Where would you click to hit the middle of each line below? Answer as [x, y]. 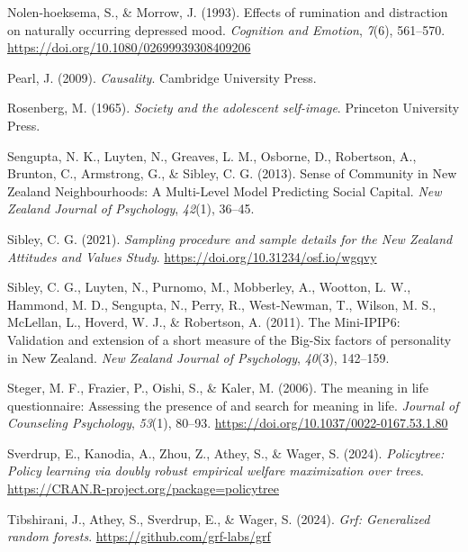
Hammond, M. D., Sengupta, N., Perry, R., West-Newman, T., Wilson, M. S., [222, 304]
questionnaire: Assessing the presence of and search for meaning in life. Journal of [233, 405]
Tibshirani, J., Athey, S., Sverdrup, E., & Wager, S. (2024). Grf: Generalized [219, 518]
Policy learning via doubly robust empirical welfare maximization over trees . [216, 471]
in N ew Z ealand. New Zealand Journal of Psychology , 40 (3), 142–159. [198, 357]
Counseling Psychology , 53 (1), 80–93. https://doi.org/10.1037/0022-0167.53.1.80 [228, 423]
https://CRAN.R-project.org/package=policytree [143, 489]
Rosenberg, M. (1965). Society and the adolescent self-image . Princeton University [234, 108]
